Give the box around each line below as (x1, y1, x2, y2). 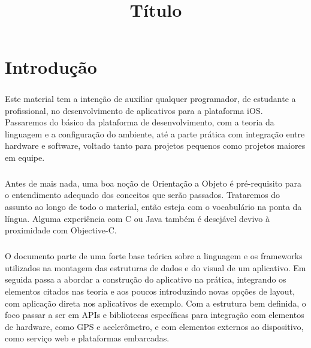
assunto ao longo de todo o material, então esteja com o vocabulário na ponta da (5, 200, 302, 213)
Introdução (5, 55, 97, 79)
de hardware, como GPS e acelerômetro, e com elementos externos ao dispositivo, (5, 320, 304, 332)
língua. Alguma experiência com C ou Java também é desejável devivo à (5, 212, 270, 224)
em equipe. (5, 151, 45, 163)
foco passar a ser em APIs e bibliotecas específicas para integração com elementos (5, 308, 304, 321)
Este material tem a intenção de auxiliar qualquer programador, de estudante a (5, 92, 296, 104)
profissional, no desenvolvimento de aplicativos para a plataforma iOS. (5, 104, 263, 116)
